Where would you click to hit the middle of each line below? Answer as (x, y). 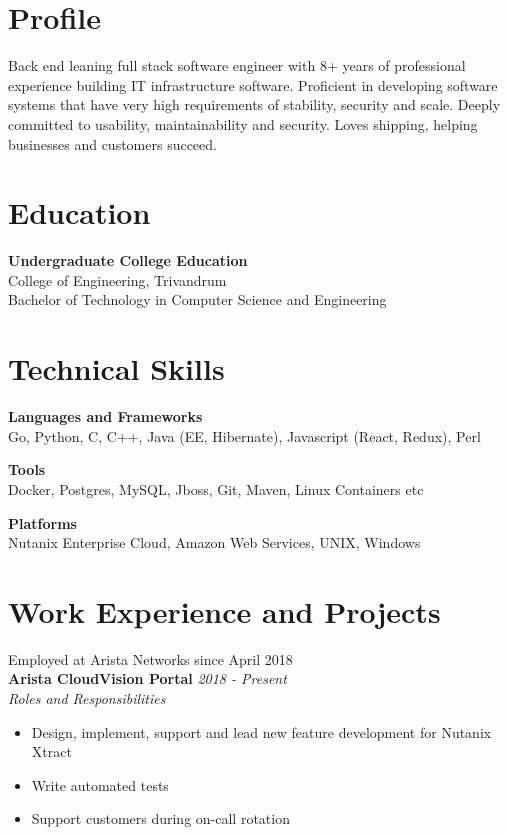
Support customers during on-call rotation (160, 818)
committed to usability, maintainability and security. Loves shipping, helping (243, 123)
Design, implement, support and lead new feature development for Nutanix (261, 731)
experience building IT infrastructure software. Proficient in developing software (253, 84)
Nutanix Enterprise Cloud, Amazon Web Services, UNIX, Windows (214, 542)
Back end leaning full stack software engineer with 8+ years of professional (237, 65)
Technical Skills (116, 368)
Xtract (51, 751)
